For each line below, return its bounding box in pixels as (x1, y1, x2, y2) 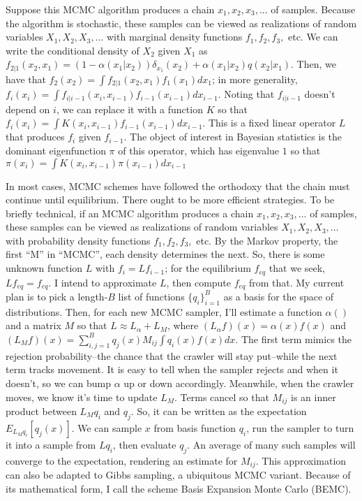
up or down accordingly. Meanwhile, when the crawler (123, 375, 354, 390)
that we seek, (269, 261, 326, 275)
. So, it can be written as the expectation (130, 404, 307, 418)
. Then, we (291, 57, 336, 71)
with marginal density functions (106, 29, 243, 44)
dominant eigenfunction (6, 143, 106, 157)
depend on (6, 101, 50, 116)
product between (6, 404, 77, 418)
